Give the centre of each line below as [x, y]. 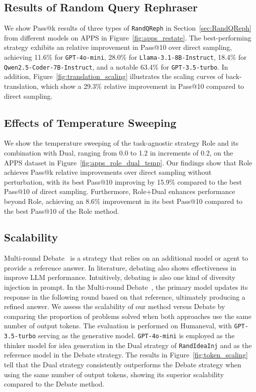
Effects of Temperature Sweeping [90, 122]
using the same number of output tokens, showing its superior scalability [114, 374]
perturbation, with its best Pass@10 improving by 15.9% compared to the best [123, 181]
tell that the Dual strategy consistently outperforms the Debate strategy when [123, 365]
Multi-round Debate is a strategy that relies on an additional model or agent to [126, 258]
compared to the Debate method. [54, 384]
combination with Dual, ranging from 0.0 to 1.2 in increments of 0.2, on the [119, 152]
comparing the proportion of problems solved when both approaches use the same [128, 316]
